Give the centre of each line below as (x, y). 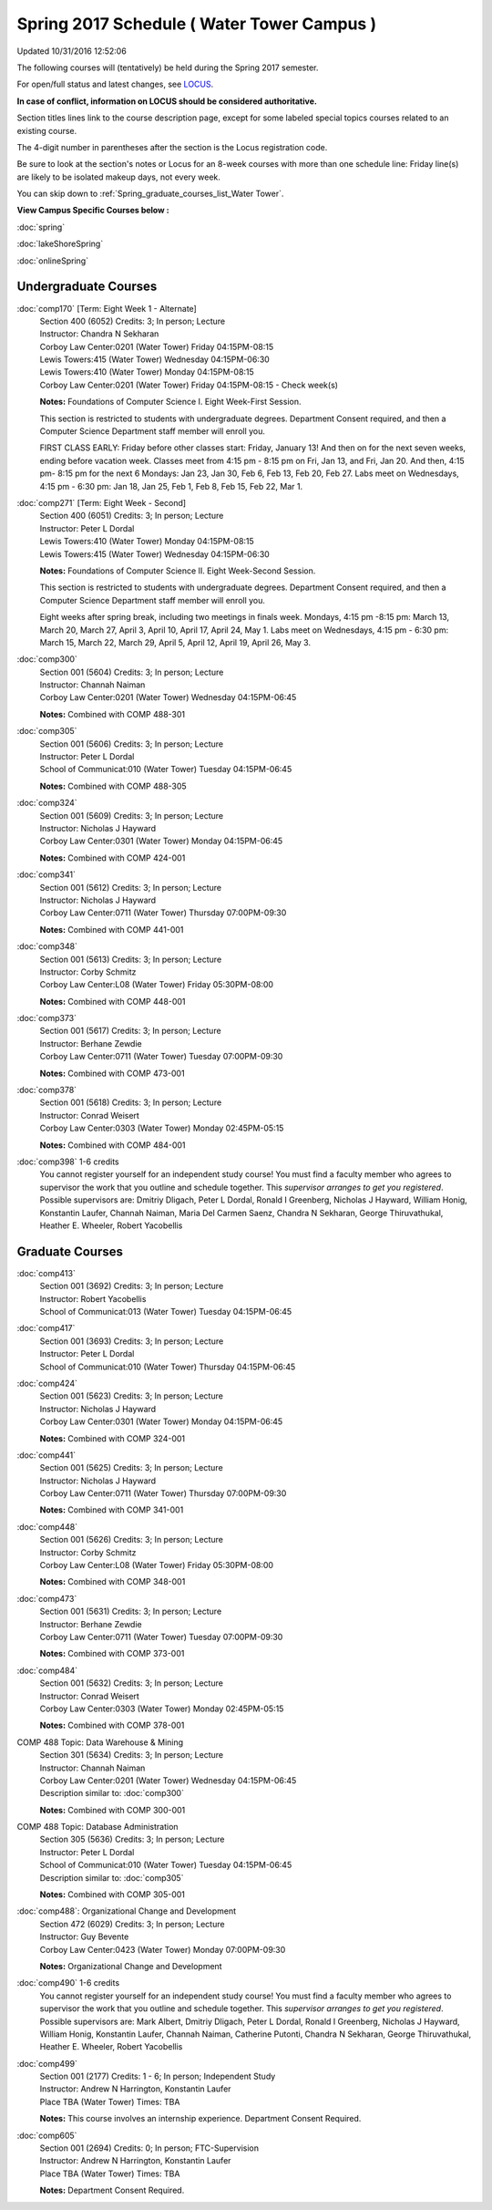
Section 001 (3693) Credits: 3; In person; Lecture (132, 1341)
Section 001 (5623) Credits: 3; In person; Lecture (131, 1396)
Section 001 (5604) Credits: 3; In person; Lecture (132, 672)
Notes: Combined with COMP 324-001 (113, 1438)
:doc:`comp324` (47, 803)
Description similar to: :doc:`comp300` (112, 1793)
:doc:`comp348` (47, 946)
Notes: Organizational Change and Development (131, 1966)
